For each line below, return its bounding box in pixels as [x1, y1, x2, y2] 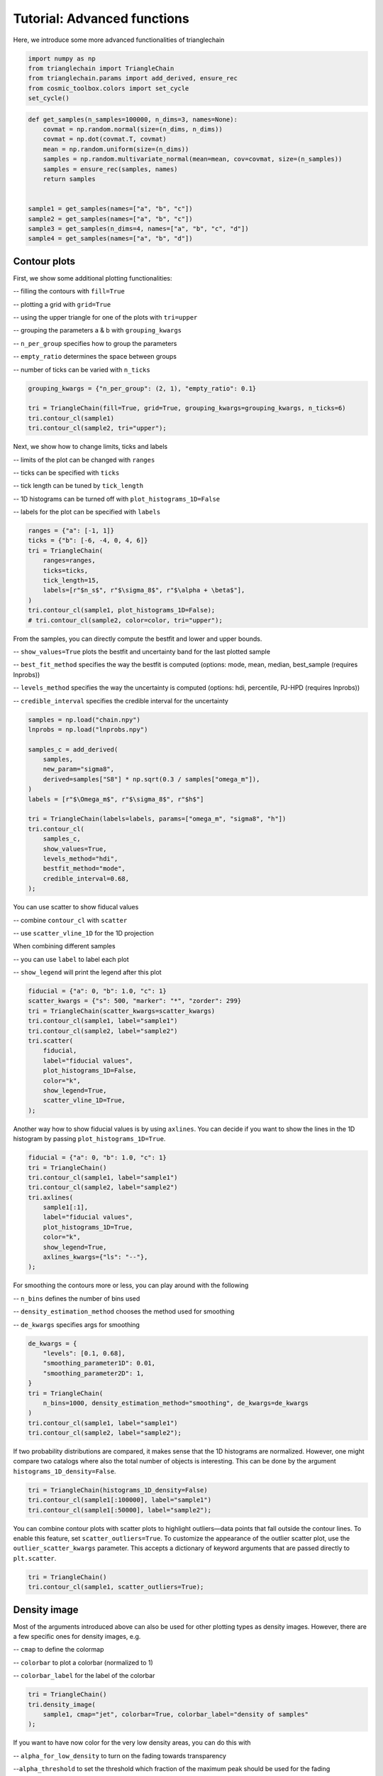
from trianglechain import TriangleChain [28, 64, 174, 72]
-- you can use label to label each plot [13, 955, 129, 963]
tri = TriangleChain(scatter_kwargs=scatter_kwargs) [28, 1007, 216, 1015]
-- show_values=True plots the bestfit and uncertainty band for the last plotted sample [13, 647, 271, 656]
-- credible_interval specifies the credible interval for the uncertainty [13, 696, 228, 705]
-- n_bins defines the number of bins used [13, 1294, 140, 1303]
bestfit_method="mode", [43, 865, 126, 873]
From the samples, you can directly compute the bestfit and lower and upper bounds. [13, 634, 262, 643]
